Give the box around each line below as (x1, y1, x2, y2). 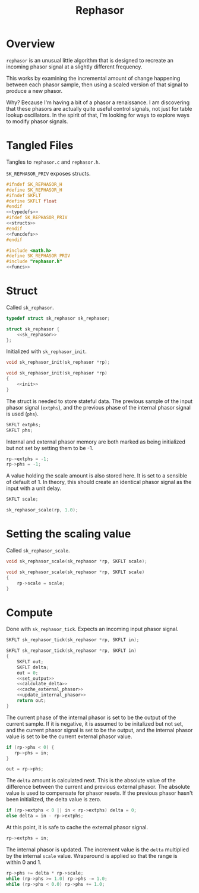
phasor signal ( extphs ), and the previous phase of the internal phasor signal (6, 404, 191, 411)
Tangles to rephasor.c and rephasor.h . (6, 158, 100, 166)
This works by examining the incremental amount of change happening (6, 74, 181, 82)
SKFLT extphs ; (6, 421, 42, 427)
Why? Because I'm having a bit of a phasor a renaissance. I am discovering (6, 99, 190, 106)
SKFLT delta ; (17, 664, 49, 670)
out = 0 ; (17, 670, 39, 676)
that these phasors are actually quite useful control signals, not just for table (6, 105, 192, 112)
